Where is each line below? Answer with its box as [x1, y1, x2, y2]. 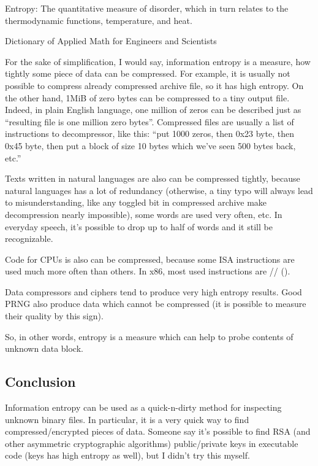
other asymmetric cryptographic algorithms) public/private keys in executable [5, 437, 298, 449]
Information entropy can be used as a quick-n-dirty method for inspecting [5, 401, 282, 414]
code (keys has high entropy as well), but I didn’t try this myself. [5, 449, 250, 462]
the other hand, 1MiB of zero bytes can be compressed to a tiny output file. [5, 91, 290, 104]
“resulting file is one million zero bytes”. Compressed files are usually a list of [5, 115, 294, 128]
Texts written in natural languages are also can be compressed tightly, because [5, 172, 300, 185]
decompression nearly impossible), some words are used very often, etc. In [5, 208, 282, 220]
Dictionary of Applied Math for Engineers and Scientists [5, 34, 217, 47]
